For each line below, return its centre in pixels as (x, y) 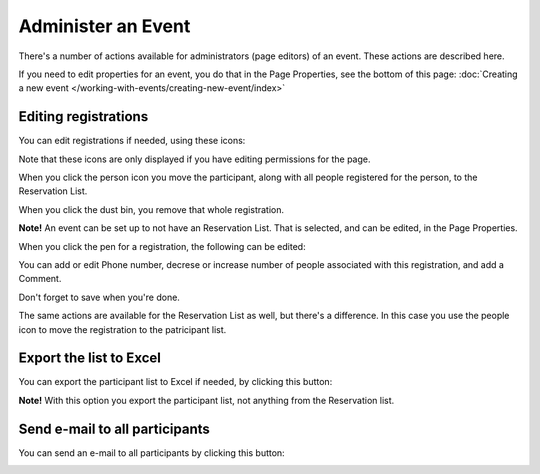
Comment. (40, 279)
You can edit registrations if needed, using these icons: (132, 141)
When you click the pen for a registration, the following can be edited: (162, 246)
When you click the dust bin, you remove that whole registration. (151, 209)
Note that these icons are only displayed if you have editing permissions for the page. (194, 159)
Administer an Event (104, 26)
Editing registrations (83, 116)
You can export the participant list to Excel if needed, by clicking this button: (175, 382)
